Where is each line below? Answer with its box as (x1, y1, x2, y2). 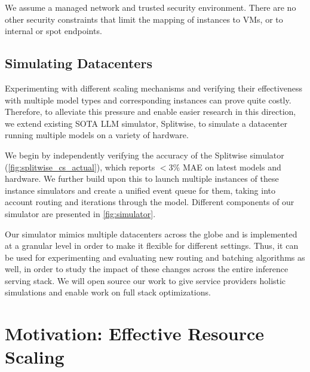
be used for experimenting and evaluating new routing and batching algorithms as (5, 251, 305, 263)
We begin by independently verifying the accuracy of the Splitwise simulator (5, 148, 284, 161)
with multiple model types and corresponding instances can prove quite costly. (5, 93, 291, 106)
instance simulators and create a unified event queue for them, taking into (5, 184, 276, 196)
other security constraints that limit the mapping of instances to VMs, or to (5, 13, 283, 25)
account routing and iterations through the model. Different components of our (5, 196, 294, 208)
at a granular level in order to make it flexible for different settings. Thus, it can (5, 239, 299, 252)
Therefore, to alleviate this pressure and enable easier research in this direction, (5, 105, 296, 118)
